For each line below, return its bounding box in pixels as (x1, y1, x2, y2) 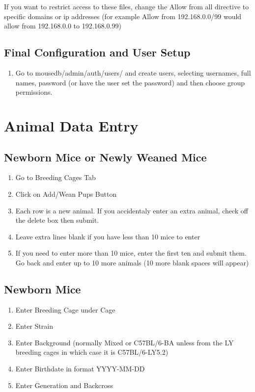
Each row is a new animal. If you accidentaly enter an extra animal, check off (15, 205, 249, 215)
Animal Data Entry (4, 115, 139, 135)
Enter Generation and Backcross (15, 380, 113, 390)
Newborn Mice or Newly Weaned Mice (4, 149, 207, 164)
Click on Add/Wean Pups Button (15, 188, 117, 199)
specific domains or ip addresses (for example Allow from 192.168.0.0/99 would (4, 11, 242, 21)
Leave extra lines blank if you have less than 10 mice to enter (15, 231, 200, 241)
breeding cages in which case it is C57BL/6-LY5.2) (15, 347, 169, 357)
